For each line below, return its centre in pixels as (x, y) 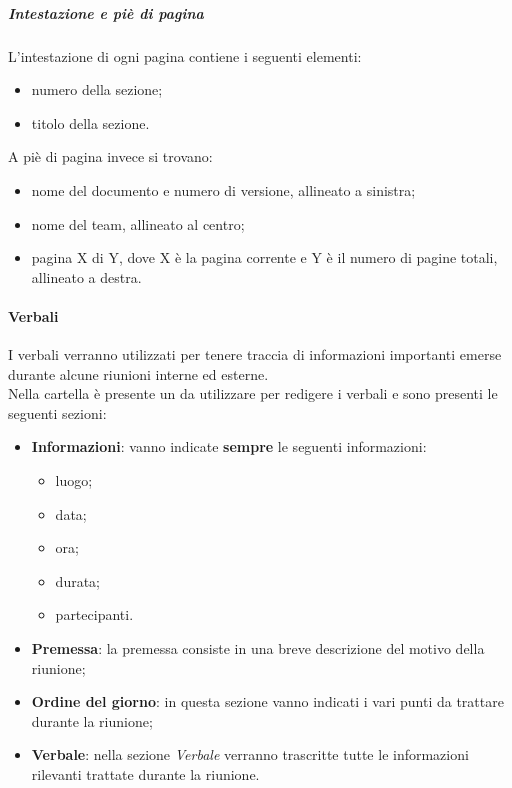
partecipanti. (94, 614)
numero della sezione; (97, 89)
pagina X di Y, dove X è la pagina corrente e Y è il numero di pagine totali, (264, 257)
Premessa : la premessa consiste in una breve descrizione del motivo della (258, 648)
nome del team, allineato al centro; (138, 223)
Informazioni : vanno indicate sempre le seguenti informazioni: (229, 446)
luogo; (74, 480)
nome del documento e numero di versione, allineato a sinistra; (223, 189)
